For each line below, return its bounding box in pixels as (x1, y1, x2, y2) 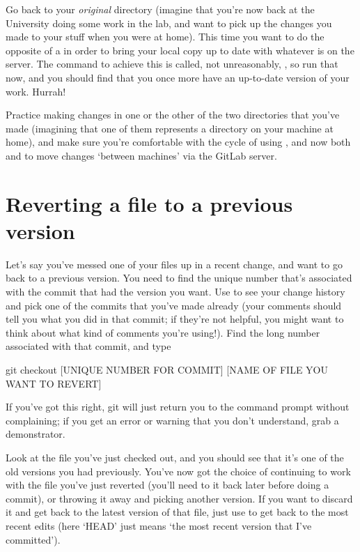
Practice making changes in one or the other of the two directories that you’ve (6, 107, 340, 122)
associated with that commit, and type (6, 339, 171, 353)
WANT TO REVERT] (6, 376, 102, 390)
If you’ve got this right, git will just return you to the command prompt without (6, 399, 350, 414)
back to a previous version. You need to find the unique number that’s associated (6, 270, 352, 285)
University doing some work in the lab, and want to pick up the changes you (6, 15, 332, 30)
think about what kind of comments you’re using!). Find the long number (6, 325, 320, 339)
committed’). (6, 532, 61, 546)
